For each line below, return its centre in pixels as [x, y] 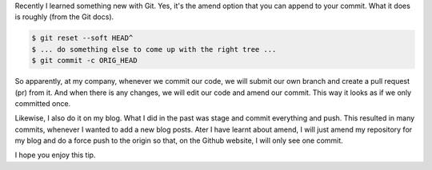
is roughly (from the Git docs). [64, 17]
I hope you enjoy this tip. [55, 155]
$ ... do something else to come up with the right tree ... [154, 49]
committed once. [43, 103]
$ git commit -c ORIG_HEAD [84, 61]
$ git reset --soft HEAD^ [82, 38]
